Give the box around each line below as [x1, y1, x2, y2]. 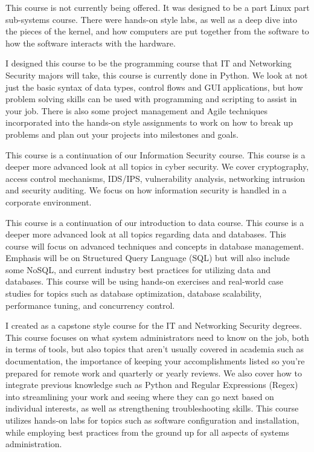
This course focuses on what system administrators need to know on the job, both [5, 331, 309, 343]
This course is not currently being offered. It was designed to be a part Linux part [5, 1, 310, 13]
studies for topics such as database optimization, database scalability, [5, 287, 262, 300]
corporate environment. [5, 195, 92, 208]
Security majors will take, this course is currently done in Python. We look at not [5, 68, 308, 81]
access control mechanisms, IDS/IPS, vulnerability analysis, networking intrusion [5, 172, 306, 184]
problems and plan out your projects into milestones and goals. [5, 128, 239, 140]
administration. [5, 437, 62, 450]
